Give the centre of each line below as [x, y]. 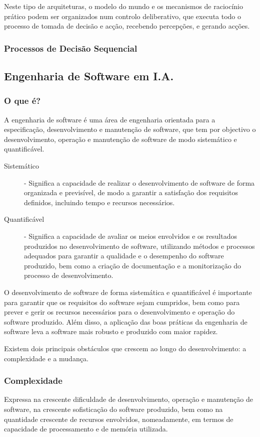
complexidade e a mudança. [46, 358]
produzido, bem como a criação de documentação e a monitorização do [133, 265]
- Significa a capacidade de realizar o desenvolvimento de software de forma [139, 182]
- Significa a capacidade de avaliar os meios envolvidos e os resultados [130, 236]
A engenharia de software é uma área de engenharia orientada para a [110, 119]
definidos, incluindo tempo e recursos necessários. [99, 202]
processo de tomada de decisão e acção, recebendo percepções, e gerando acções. [127, 26]
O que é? [22, 101]
